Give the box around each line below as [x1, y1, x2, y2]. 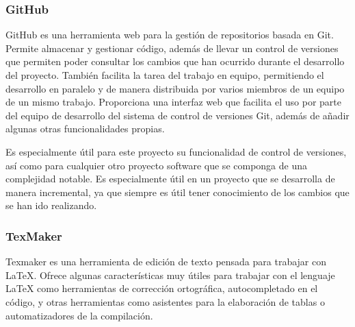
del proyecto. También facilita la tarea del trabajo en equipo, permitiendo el [5, 68, 324, 82]
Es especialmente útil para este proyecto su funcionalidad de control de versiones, [5, 144, 347, 158]
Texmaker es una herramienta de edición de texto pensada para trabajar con [5, 254, 326, 269]
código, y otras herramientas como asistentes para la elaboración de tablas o [5, 294, 325, 308]
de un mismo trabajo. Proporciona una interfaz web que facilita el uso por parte [5, 95, 342, 109]
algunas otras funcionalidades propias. [5, 121, 165, 136]
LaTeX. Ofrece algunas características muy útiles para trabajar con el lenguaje [5, 267, 335, 282]
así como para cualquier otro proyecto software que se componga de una [5, 158, 307, 172]
